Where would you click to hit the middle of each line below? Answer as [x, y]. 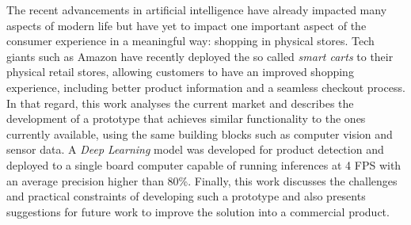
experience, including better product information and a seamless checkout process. [206, 87]
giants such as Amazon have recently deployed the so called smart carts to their [200, 56]
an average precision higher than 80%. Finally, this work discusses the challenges [202, 180]
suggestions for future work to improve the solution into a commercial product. [198, 211]
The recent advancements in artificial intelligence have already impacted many [197, 10]
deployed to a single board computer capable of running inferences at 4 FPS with [204, 164]
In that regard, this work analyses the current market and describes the [180, 103]
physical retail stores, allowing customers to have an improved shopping [180, 72]
